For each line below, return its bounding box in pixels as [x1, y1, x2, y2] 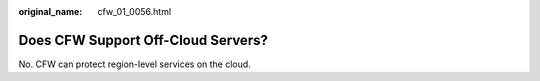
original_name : [18, 6, 83, 17]
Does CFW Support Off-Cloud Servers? [18, 31, 269, 49]
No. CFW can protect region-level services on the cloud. [18, 58, 252, 70]
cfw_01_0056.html [97, 6, 172, 17]
